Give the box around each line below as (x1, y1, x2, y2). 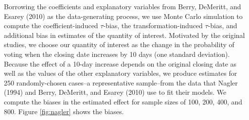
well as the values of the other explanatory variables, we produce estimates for (4, 68, 237, 78)
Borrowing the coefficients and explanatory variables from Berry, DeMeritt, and (4, 1, 241, 11)
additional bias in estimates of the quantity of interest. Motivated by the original (4, 30, 245, 40)
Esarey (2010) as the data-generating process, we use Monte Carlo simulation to (4, 11, 243, 21)
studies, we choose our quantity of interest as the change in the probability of (4, 39, 234, 50)
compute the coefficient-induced (4, 20, 98, 31)
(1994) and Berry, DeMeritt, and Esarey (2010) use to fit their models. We (4, 87, 227, 97)
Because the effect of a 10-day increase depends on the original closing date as (4, 58, 237, 69)
